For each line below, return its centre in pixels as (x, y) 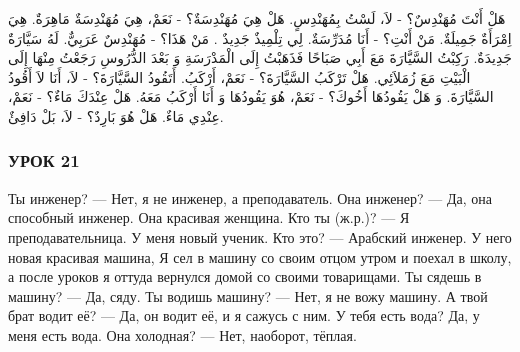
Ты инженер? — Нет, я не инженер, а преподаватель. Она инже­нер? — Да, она (250, 197)
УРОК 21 (44, 160)
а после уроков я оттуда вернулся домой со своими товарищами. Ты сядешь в (245, 276)
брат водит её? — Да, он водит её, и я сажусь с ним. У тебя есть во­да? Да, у (244, 315)
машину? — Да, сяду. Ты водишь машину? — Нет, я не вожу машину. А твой (248, 295)
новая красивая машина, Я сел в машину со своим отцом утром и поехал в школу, (260, 256)
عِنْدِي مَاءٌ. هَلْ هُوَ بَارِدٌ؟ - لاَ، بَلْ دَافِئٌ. (116, 115)
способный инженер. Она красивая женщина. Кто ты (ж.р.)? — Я (209, 217)
